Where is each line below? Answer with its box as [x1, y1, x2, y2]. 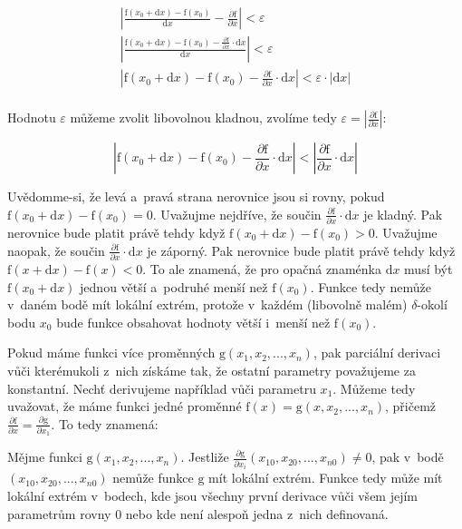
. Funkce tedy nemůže [310, 277, 431, 296]
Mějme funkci [7, 447, 82, 466]
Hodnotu [7, 108, 56, 127]
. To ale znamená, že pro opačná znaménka [142, 259, 381, 278]
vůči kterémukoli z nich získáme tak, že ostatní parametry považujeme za [7, 360, 416, 379]
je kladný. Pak [363, 204, 443, 223]
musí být [404, 259, 453, 278]
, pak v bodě [371, 447, 444, 466]
